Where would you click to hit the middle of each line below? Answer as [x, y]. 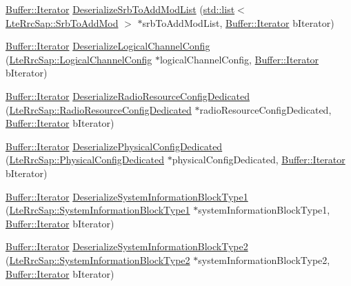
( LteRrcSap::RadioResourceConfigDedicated [99, 109]
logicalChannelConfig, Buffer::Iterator [239, 59]
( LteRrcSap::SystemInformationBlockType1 [98, 210]
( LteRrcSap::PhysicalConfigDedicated [85, 160]
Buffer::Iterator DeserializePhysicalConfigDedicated [114, 146]
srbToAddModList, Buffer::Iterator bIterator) [238, 22]
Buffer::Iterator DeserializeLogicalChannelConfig [108, 46]
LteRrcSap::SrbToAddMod [62, 22]
